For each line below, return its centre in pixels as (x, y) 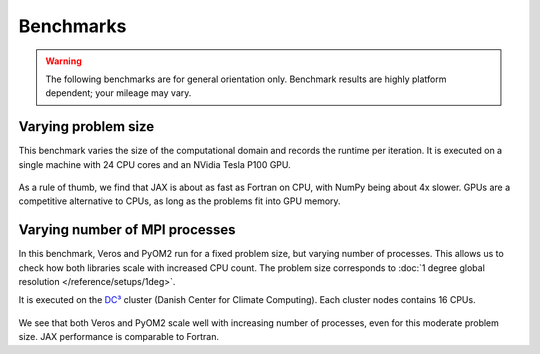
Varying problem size (86, 126)
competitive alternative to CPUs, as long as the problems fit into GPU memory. (179, 201)
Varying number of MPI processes (127, 230)
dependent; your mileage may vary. (118, 93)
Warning (63, 61)
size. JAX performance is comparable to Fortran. (119, 337)
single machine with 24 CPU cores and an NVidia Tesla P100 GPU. (155, 164)
